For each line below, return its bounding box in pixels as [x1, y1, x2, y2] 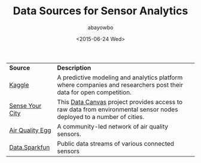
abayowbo [87, 24, 114, 31]
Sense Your [9, 101, 42, 109]
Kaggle [9, 80, 29, 89]
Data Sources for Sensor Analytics [13, 4, 188, 18]
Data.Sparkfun [9, 143, 50, 151]
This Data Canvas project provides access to [57, 98, 183, 106]
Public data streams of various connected [57, 139, 175, 148]
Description [57, 64, 92, 72]
